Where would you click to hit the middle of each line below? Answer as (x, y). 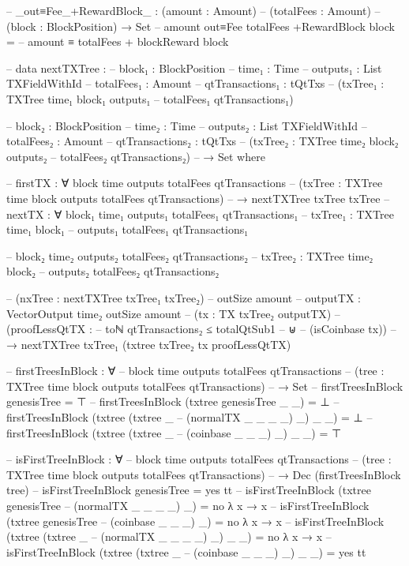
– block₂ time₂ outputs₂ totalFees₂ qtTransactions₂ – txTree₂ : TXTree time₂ (190, 255)
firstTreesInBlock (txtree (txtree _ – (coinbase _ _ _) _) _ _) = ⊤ (174, 432)
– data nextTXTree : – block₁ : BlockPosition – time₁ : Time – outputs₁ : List (194, 67)
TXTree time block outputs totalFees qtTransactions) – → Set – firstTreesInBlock (205, 386)
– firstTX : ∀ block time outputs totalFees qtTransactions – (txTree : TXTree (195, 183)
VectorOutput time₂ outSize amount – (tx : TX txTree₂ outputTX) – (173, 313)
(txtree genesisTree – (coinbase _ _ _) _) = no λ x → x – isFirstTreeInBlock (195, 521)
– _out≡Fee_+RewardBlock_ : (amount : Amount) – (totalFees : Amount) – (193, 10)
